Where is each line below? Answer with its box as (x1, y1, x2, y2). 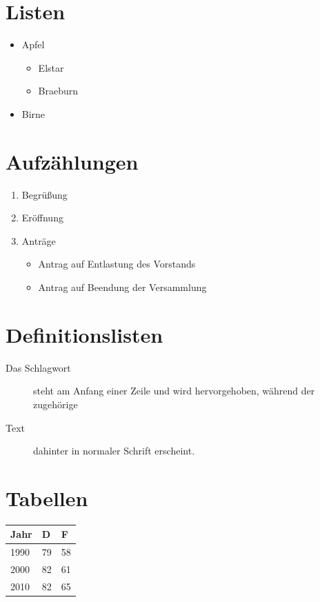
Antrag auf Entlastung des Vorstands (38, 257, 196, 271)
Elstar (38, 60, 64, 74)
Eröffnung (21, 210, 63, 225)
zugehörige (33, 397, 78, 411)
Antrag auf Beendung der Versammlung (38, 280, 207, 294)
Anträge (21, 233, 56, 248)
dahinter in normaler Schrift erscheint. (33, 443, 195, 458)
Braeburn (38, 83, 79, 98)
